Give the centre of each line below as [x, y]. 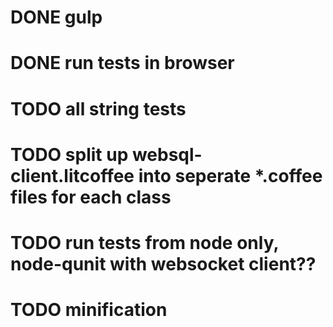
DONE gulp [56, 17]
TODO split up [69, 154]
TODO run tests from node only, [144, 242]
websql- [167, 154]
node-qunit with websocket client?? [163, 263]
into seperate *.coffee [230, 175]
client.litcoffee [72, 175]
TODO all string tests [98, 108]
